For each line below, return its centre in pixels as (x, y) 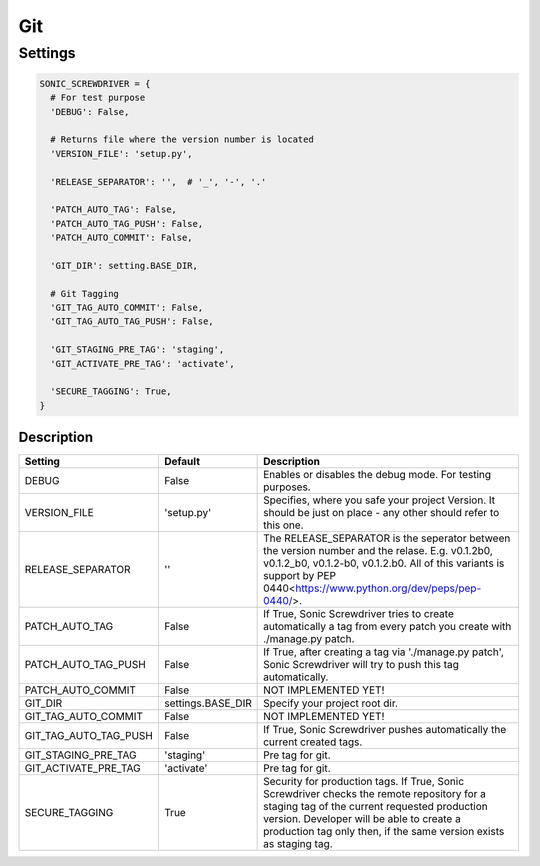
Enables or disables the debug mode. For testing (377, 475)
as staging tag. (298, 844)
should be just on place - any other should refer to (381, 513)
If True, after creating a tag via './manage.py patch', (383, 652)
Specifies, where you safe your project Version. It (379, 500)
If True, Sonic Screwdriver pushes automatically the (385, 730)
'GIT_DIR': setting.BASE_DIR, (124, 265)
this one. (283, 525)
